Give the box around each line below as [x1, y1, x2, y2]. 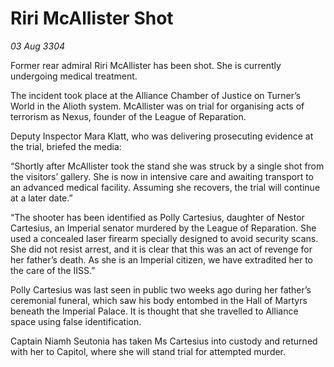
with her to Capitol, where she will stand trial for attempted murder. [10, 345, 287, 357]
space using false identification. [10, 315, 142, 327]
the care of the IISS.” [10, 264, 96, 276]
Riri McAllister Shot [10, 7, 174, 30]
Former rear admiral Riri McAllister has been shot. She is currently [10, 59, 282, 71]
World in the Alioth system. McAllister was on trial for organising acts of [10, 100, 305, 112]
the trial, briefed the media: [10, 140, 122, 152]
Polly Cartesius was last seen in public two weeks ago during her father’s [10, 283, 312, 296]
